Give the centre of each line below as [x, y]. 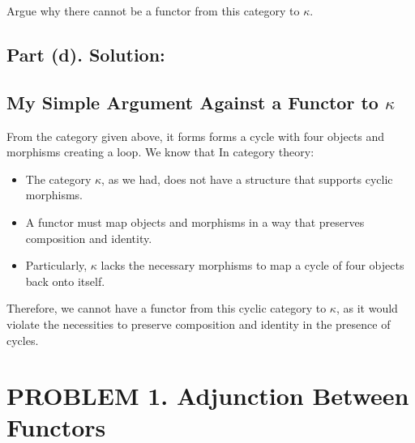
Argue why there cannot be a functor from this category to [153, 11]
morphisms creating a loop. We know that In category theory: [160, 152]
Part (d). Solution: [86, 54]
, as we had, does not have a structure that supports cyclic [247, 179]
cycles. [23, 340]
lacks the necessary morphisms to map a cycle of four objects [252, 265]
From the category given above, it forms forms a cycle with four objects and [196, 136]
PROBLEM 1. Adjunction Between [208, 396]
